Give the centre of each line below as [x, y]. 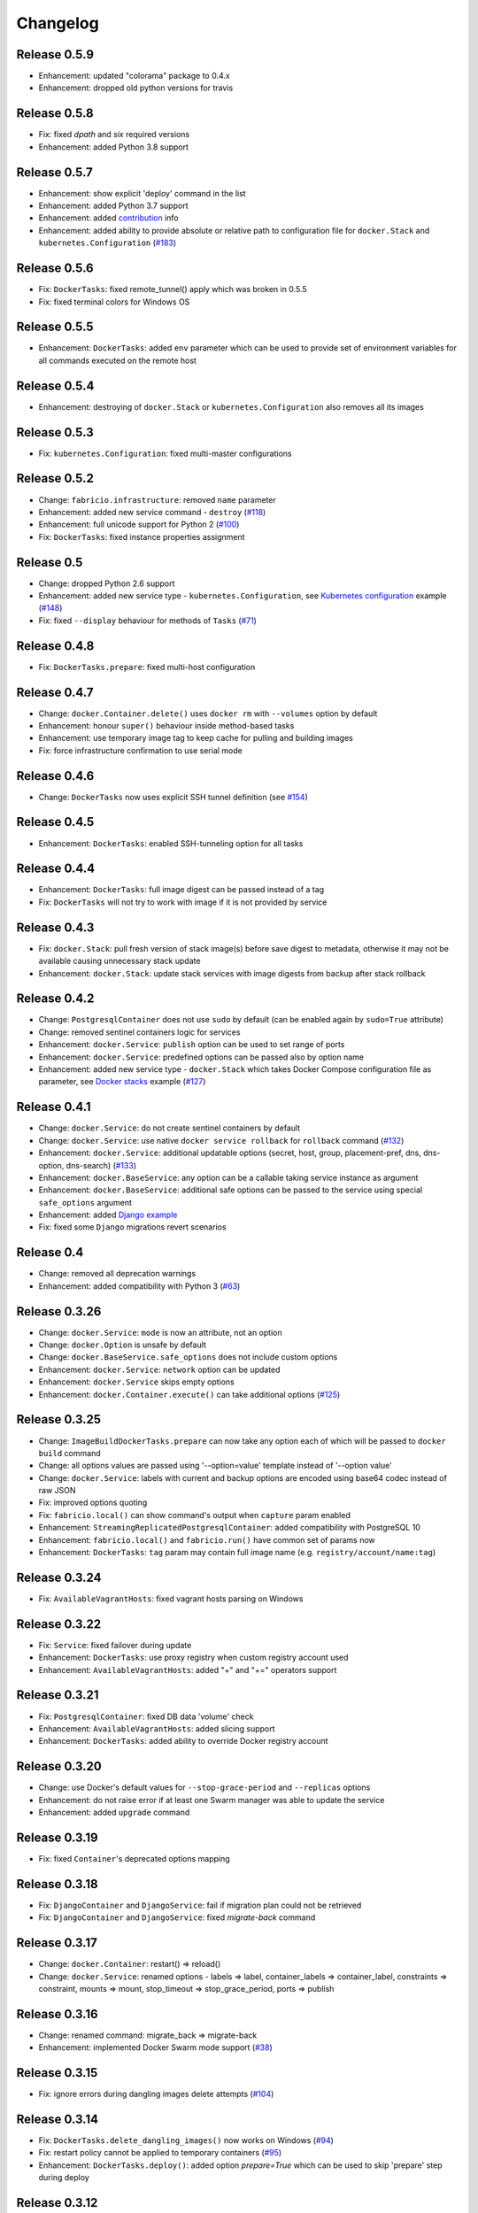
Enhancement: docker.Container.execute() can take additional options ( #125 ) [189, 1394]
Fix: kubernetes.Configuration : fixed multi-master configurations [165, 453]
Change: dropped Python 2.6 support [107, 583]
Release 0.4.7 [55, 692]
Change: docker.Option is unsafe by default [123, 1345]
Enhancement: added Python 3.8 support [114, 147]
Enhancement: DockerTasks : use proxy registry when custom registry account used [193, 1658]
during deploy [64, 2178]
